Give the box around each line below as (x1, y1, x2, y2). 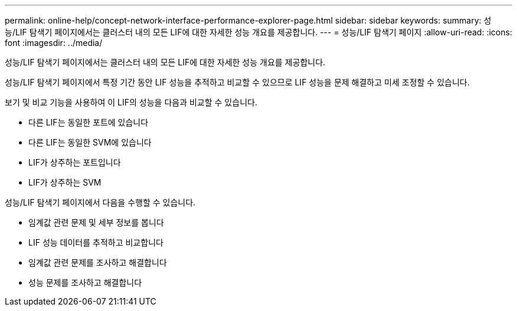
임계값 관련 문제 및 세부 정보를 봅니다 (28, 217, 164, 227)
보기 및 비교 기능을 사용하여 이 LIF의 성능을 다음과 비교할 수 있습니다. (5, 97, 257, 107)
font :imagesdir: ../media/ (5, 38, 103, 48)
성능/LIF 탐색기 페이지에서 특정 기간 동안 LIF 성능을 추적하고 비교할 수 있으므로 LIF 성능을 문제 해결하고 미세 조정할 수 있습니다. (5, 77, 470, 87)
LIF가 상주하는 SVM (28, 177, 102, 187)
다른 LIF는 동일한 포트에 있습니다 (28, 117, 149, 127)
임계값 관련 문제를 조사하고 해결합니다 (28, 257, 167, 267)
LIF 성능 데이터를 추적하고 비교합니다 (28, 237, 163, 247)
